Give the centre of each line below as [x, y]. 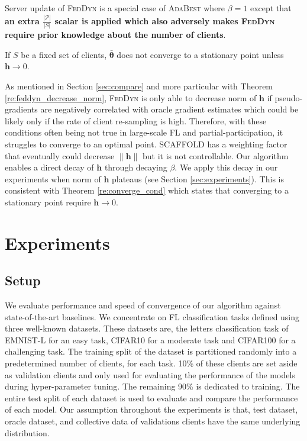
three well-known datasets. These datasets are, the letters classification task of [147, 328]
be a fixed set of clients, [64, 54]
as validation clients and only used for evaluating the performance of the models [150, 374]
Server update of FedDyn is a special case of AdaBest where [115, 8]
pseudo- [289, 97]
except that [271, 8]
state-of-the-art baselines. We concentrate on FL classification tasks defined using [152, 316]
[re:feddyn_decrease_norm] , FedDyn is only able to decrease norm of [131, 97]
